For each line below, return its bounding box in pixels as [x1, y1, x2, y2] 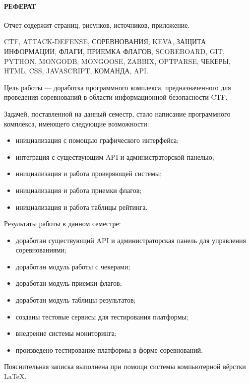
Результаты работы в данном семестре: [4, 218, 121, 229]
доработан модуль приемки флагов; [15, 278, 122, 288]
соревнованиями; [15, 245, 66, 255]
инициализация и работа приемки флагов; [15, 185, 142, 195]
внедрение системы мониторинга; [15, 328, 117, 338]
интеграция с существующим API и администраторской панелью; [15, 151, 214, 162]
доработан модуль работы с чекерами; [15, 261, 130, 271]
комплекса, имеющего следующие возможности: [4, 118, 149, 128]
